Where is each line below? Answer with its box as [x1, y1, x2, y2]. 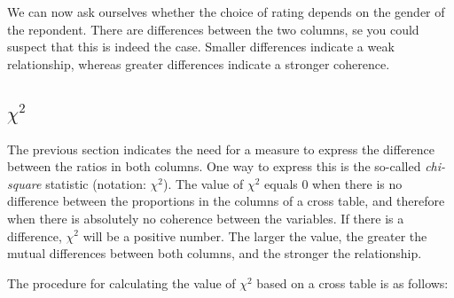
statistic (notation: [45, 174, 146, 192]
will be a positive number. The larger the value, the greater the [82, 226, 427, 245]
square [7, 174, 42, 192]
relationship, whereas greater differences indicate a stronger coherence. [7, 54, 390, 73]
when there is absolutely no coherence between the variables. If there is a [7, 208, 404, 227]
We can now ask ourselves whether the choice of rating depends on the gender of [7, 3, 445, 20]
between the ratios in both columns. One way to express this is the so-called [7, 157, 421, 176]
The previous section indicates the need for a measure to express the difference [7, 139, 435, 158]
